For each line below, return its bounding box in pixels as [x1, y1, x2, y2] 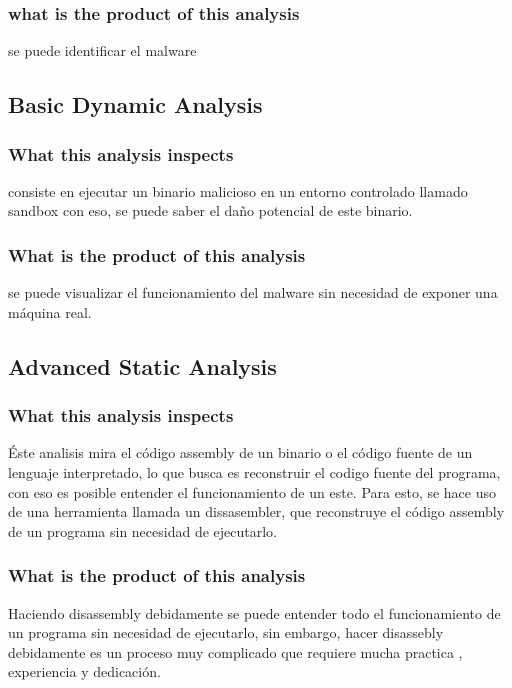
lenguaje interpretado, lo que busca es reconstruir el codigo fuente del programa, [8, 462, 501, 482]
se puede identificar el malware [8, 40, 197, 61]
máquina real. [8, 301, 92, 322]
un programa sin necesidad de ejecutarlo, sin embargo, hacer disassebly [8, 622, 444, 643]
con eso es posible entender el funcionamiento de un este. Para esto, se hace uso [8, 481, 497, 502]
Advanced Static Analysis [8, 350, 277, 381]
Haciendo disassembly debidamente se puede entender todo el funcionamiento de [8, 602, 501, 623]
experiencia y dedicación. [8, 661, 161, 682]
